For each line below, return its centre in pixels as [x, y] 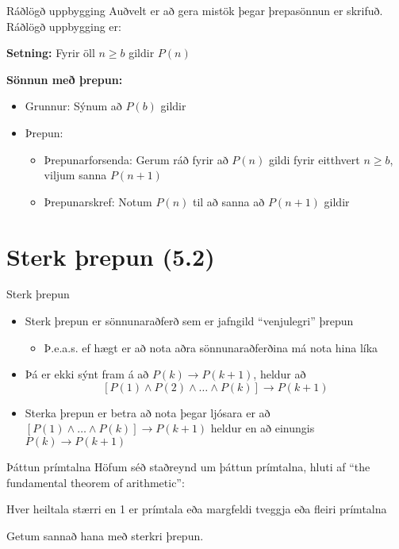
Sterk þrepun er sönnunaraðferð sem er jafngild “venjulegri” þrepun [189, 321]
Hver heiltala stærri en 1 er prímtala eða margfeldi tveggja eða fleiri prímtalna [197, 509]
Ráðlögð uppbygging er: [64, 26]
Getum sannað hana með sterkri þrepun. [105, 535]
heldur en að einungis [263, 428]
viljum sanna [75, 175]
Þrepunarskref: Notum [98, 201]
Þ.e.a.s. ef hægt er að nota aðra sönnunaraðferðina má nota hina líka [211, 347]
